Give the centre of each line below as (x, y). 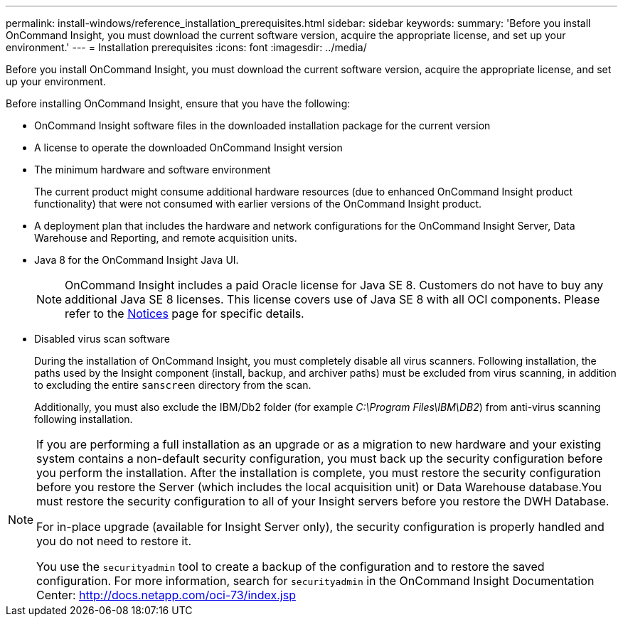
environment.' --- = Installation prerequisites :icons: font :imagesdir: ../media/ (186, 47)
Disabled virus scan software (102, 339)
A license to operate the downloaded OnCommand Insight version (188, 148)
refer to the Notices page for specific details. (185, 313)
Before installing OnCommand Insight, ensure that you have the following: (178, 103)
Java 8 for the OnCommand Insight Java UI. (137, 260)
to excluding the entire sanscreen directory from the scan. (173, 385)
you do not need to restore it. (114, 541)
